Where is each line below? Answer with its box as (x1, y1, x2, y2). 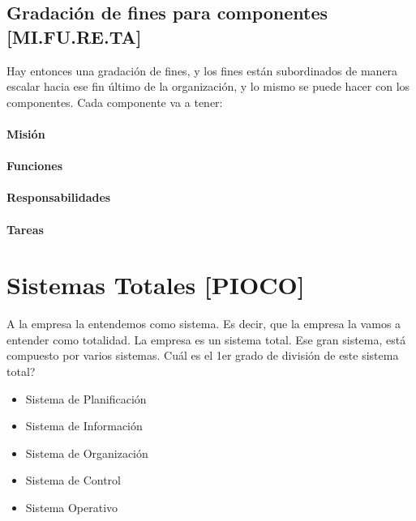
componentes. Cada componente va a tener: (6, 93, 223, 110)
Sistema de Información (25, 417, 143, 434)
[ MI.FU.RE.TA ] (6, 23, 142, 49)
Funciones (6, 157, 63, 174)
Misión (6, 125, 45, 142)
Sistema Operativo (25, 499, 118, 515)
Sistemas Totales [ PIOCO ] (6, 268, 305, 301)
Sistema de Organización (25, 444, 148, 461)
